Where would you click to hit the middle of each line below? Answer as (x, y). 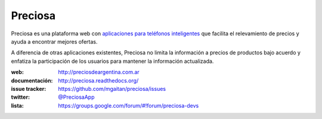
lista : (17, 105)
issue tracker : (29, 89)
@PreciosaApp (76, 97)
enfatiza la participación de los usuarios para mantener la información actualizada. (112, 61)
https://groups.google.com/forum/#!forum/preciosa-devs (129, 105)
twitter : (20, 97)
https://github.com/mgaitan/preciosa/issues (112, 89)
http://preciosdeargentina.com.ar (99, 72)
